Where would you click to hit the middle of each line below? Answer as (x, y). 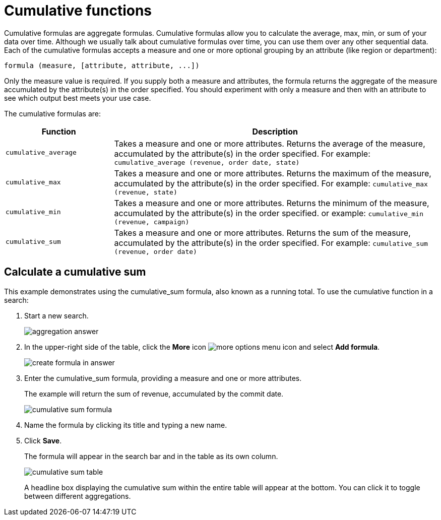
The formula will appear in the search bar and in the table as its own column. (151, 456)
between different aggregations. (78, 496)
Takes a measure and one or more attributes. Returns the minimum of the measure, (272, 203)
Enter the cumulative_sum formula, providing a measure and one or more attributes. (163, 378)
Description (275, 131)
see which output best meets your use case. (78, 98)
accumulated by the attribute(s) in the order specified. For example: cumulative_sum (271, 243)
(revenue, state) (146, 192)
